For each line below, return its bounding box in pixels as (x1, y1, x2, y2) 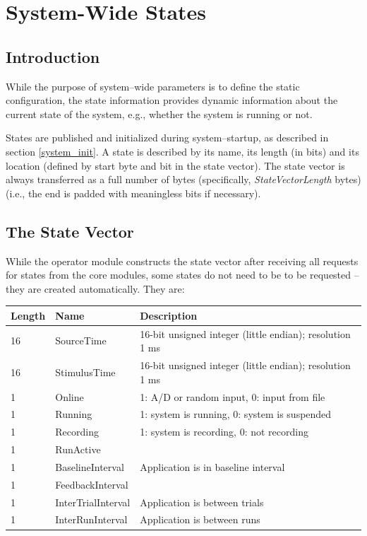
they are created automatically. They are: (6, 281, 185, 296)
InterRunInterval (55, 512, 128, 527)
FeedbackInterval (55, 477, 128, 491)
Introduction (6, 45, 100, 67)
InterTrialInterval (55, 494, 131, 509)
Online (55, 389, 84, 404)
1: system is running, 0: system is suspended (140, 407, 332, 421)
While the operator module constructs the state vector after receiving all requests (6, 253, 359, 268)
